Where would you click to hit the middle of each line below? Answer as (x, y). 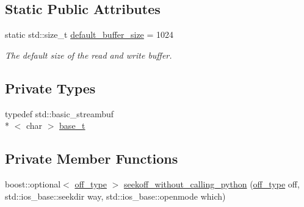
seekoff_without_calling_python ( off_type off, (212, 183)
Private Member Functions (92, 158)
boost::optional (33, 183)
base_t (72, 125)
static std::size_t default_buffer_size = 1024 (89, 34)
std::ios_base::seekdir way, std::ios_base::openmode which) (115, 196)
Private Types (50, 88)
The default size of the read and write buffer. (89, 55)
